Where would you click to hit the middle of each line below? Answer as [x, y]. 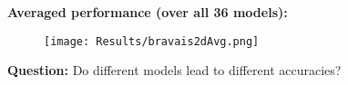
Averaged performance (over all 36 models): [148, 12]
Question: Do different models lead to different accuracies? [174, 70]
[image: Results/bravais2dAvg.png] [152, 41]
